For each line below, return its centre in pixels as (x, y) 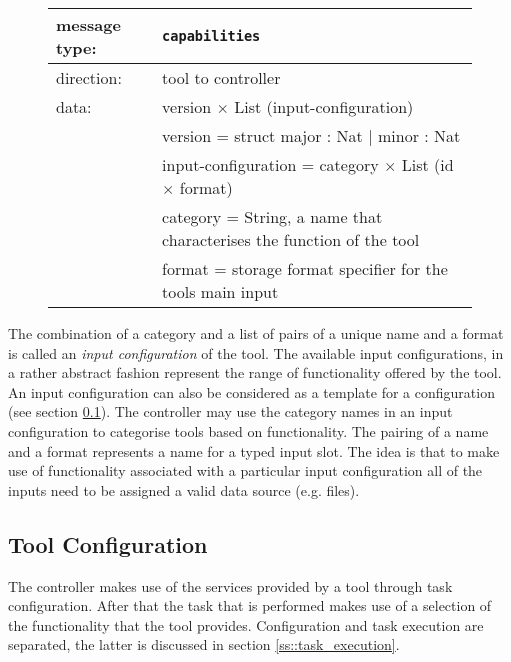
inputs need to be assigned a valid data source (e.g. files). (184, 489)
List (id (427, 164)
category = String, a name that (272, 216)
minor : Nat (419, 135)
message (88, 24)
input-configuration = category (270, 164)
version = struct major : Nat (262, 135)
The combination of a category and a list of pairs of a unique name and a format (256, 333)
